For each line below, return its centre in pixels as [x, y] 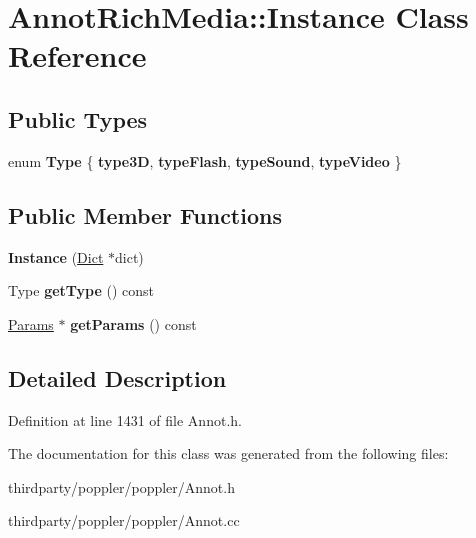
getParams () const [133, 323]
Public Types [78, 118]
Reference [77, 55]
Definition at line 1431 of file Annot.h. [125, 419]
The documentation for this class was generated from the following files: [228, 453]
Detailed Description [117, 377]
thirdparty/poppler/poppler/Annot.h [121, 486]
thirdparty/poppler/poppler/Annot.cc [124, 520]
